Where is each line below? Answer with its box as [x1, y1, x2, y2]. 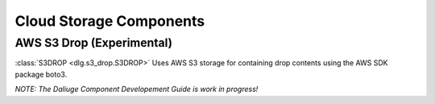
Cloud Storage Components [14, 12, 205, 30]
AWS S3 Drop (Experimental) [14, 35, 173, 50]
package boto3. [14, 69, 68, 79]
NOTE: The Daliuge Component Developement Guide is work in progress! [14, 85, 259, 94]
